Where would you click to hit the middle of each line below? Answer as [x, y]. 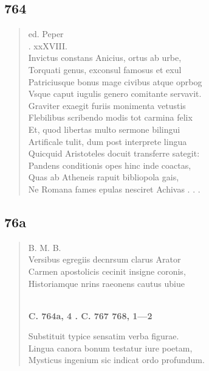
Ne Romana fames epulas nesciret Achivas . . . [114, 189]
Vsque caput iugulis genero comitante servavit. [115, 94]
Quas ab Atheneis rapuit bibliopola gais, [104, 177]
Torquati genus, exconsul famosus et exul [105, 69]
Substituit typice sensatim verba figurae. [104, 336]
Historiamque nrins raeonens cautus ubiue [106, 283]
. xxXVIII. [48, 45]
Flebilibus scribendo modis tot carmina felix [110, 117]
